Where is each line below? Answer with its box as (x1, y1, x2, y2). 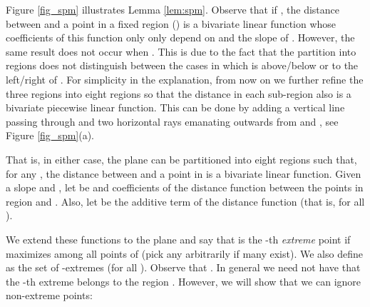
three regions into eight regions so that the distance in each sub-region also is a (6, 86, 351, 101)
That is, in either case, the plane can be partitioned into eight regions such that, (6, 151, 357, 166)
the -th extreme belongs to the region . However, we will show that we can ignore (6, 273, 361, 288)
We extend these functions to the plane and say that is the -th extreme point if (6, 231, 351, 246)
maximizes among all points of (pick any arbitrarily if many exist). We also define (6, 246, 363, 261)
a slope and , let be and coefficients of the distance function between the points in (6, 180, 364, 195)
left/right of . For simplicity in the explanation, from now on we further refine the (6, 71, 364, 86)
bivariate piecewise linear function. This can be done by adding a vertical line (6, 100, 345, 115)
